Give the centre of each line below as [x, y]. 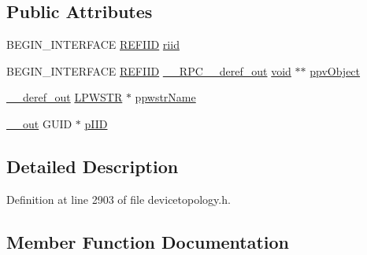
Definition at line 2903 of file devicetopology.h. [119, 199]
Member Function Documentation [148, 241]
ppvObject [335, 70]
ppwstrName [165, 97]
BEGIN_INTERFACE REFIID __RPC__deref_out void [149, 70]
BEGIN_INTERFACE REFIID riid [93, 44]
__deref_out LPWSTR [65, 97]
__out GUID [39, 123]
